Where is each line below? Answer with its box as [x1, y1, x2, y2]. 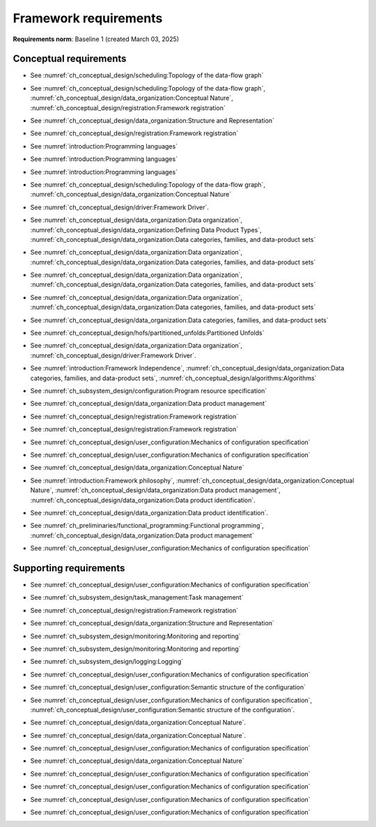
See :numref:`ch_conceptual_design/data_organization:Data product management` [30, 400, 267, 408]
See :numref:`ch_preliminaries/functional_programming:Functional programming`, [30, 522, 265, 530]
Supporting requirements [13, 562, 125, 574]
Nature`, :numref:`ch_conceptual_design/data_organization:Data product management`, [30, 486, 281, 494]
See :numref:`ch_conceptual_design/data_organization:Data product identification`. [30, 508, 269, 517]
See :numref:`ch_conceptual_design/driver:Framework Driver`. [30, 203, 209, 211]
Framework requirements [13, 10, 163, 26]
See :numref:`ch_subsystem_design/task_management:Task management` [30, 593, 244, 602]
